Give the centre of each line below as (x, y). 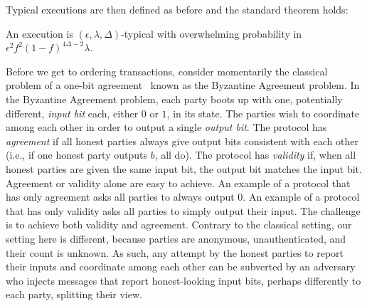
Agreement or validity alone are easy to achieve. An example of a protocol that (178, 183)
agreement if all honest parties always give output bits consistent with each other (182, 141)
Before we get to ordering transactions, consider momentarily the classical (167, 71)
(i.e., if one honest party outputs (76, 155)
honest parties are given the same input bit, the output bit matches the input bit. (184, 168)
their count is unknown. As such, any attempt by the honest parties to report (175, 252)
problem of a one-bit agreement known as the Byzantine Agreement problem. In (183, 85)
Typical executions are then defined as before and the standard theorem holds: (177, 9)
